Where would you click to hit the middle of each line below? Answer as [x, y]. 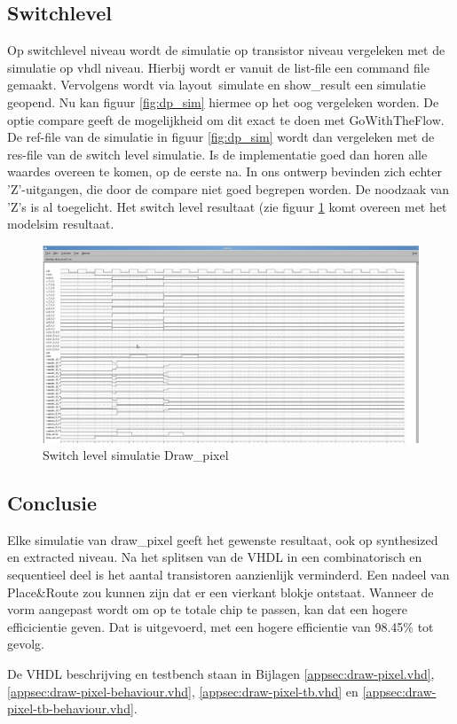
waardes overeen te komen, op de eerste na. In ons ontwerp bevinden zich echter [225, 171]
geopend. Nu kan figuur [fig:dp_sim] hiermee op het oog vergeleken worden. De [223, 101]
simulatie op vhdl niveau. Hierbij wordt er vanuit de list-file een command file [218, 67]
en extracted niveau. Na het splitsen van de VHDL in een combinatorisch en [215, 557]
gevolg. [26, 644]
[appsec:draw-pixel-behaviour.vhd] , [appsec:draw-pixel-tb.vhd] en [183, 691]
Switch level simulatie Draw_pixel [136, 455]
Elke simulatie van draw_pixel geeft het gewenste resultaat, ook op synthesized [223, 539]
